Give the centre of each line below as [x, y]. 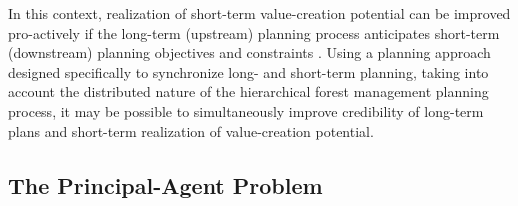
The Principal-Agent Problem [165, 184]
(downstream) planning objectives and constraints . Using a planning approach [249, 52]
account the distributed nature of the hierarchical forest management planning [248, 91]
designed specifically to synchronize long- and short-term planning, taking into [248, 71]
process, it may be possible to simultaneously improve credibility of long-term [246, 110]
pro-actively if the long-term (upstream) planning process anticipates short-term [254, 32]
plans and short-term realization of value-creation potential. [191, 130]
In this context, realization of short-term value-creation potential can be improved [259, 13]
